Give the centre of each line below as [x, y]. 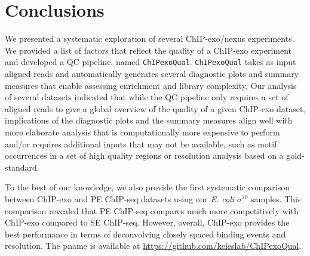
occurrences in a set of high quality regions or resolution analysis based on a [144, 155]
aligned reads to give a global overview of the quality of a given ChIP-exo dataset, [155, 108]
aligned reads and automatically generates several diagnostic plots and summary [152, 73]
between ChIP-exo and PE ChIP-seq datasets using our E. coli [120, 198]
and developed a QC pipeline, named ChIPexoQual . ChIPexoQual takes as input [151, 62]
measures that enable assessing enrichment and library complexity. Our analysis [151, 85]
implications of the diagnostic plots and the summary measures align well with [149, 120]
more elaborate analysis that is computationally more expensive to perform [142, 132]
